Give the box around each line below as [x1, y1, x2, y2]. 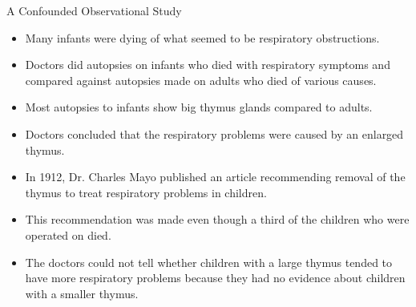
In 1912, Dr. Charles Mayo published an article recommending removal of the [25, 168, 406, 185]
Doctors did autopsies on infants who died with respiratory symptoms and [25, 56, 390, 73]
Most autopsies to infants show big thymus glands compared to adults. [25, 99, 373, 115]
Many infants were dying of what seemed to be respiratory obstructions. [25, 29, 380, 46]
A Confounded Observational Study [6, 2, 182, 18]
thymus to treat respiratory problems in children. [25, 184, 267, 200]
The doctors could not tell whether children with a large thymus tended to [25, 253, 393, 270]
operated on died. [25, 226, 111, 243]
